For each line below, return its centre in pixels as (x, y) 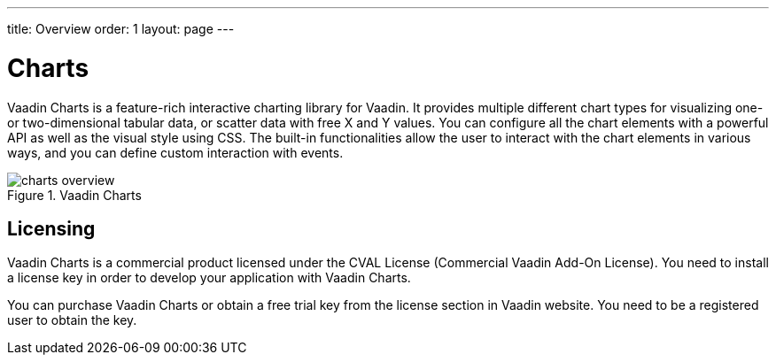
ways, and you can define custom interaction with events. (175, 152)
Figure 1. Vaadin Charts (74, 195)
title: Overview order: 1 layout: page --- (121, 29)
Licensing (51, 228)
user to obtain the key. (72, 320)
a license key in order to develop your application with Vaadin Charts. (209, 278)
